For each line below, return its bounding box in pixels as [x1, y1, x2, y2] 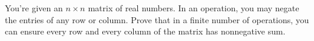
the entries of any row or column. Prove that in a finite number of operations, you [5, 13, 309, 26]
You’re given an [5, 2, 63, 14]
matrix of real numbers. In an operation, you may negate [88, 2, 299, 14]
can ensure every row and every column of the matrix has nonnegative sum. [5, 25, 286, 37]
